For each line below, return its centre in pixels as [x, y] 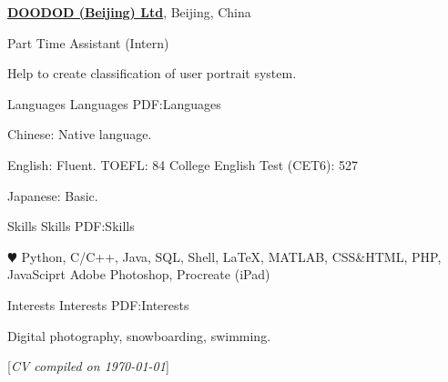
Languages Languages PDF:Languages [114, 103]
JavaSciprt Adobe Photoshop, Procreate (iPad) [139, 274]
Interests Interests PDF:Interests [98, 304]
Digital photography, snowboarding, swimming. [139, 335]
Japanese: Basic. [53, 195]
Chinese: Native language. [80, 134]
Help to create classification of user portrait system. [152, 73]
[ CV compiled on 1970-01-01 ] [88, 366]
